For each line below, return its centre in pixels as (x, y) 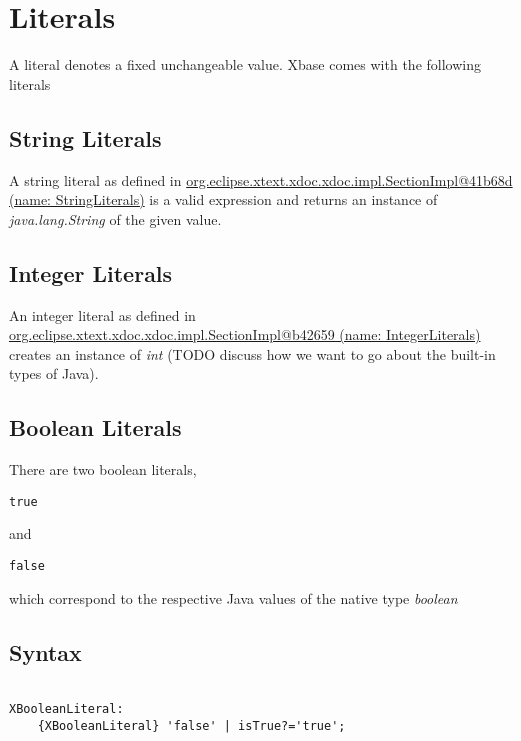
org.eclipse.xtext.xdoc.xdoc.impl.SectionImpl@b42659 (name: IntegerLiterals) (245, 334)
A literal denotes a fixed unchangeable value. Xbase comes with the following (245, 64)
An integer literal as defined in (102, 314)
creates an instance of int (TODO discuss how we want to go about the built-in (252, 353)
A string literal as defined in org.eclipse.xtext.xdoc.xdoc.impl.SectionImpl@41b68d (261, 179)
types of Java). (54, 373)
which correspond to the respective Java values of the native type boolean (233, 597)
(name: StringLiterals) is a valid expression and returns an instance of (223, 199)
